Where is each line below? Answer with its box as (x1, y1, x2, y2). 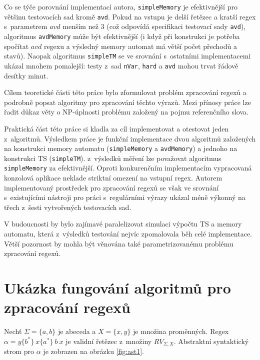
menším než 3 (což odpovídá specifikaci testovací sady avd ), (62, 21, 246, 31)
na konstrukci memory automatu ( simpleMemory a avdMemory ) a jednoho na (4, 143, 237, 153)
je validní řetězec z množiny (65, 335, 152, 346)
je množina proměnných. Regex (133, 326, 229, 336)
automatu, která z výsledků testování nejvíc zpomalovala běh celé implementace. (4, 228, 252, 239)
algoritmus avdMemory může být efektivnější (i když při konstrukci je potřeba (4, 30, 240, 41)
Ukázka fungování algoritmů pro (4, 277, 231, 297)
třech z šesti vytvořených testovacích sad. (4, 201, 131, 212)
